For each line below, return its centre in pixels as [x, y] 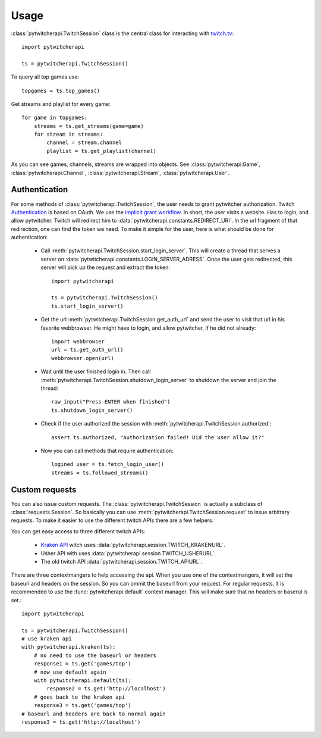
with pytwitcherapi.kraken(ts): [69, 647]
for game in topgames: [55, 118]
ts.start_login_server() [87, 306]
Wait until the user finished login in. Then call [96, 371]
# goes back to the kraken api [79, 697]
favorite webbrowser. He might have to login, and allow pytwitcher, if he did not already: [148, 328]
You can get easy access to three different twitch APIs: [78, 531]
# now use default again [70, 672]
